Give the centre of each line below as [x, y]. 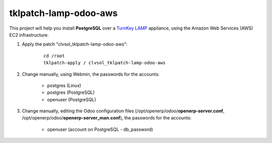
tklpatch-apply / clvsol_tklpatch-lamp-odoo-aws [105, 63]
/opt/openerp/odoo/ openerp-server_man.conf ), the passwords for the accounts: [107, 118]
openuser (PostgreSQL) [72, 99]
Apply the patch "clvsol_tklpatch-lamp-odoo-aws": [75, 44]
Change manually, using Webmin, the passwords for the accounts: [91, 74]
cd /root [54, 56]
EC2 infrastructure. [29, 35]
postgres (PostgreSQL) [71, 92]
